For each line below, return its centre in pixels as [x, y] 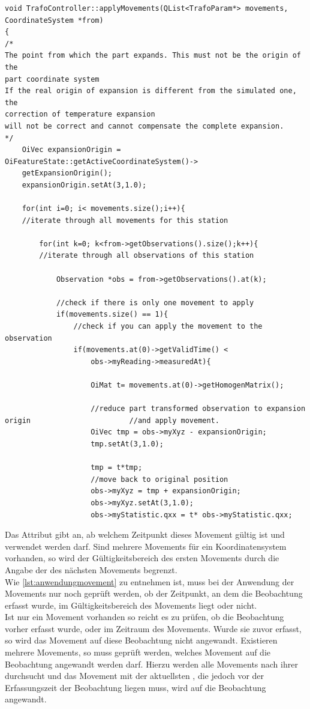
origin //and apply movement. [112, 420]
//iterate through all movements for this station [125, 220]
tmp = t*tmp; [117, 468]
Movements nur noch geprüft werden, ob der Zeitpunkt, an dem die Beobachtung [154, 593]
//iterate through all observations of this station [147, 256]
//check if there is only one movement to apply [155, 303]
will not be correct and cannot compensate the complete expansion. [145, 126]
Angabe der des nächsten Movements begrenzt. [91, 569]
